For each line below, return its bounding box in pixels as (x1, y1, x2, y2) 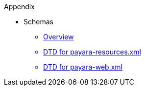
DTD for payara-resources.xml (43, 48, 141, 56)
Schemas (24, 18, 53, 26)
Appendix (4, 2, 35, 11)
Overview (43, 33, 74, 41)
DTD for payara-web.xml (43, 63, 123, 71)
